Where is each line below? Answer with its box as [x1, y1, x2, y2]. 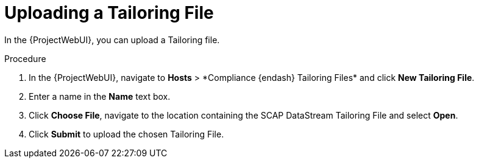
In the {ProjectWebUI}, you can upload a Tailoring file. [4, 34, 220, 45]
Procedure [4, 53, 46, 64]
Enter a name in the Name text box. [29, 91, 171, 102]
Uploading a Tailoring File [4, 2, 214, 23]
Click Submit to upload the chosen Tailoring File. [29, 128, 224, 139]
